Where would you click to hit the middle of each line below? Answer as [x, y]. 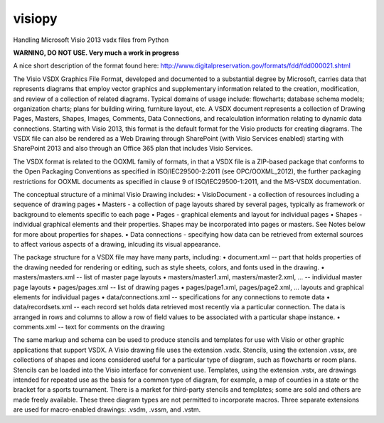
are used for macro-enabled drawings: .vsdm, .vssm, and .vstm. [107, 409]
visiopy [35, 18]
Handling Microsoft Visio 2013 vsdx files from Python [91, 40]
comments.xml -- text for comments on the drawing [89, 327]
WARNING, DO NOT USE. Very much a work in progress [96, 53]
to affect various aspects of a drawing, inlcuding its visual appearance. [117, 244]
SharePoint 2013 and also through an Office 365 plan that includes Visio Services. [133, 149]
